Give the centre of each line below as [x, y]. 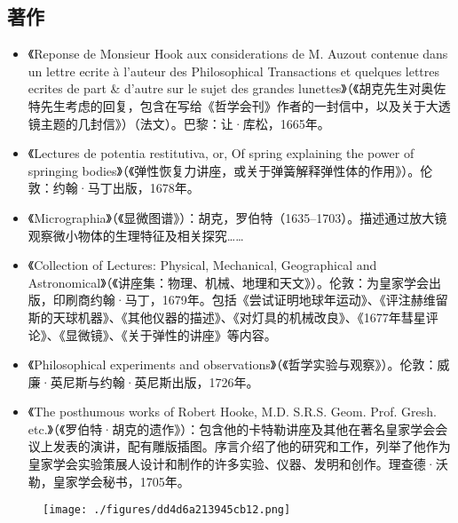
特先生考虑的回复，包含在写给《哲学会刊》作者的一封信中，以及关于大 [233, 105]
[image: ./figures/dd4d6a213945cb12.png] [167, 510]
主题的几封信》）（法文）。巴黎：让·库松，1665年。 [185, 123]
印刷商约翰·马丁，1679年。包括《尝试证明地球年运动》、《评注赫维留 [250, 300]
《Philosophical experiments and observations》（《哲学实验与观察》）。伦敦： [233, 365]
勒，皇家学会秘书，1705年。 [109, 481]
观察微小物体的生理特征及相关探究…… [136, 235]
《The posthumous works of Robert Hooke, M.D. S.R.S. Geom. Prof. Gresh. [232, 412]
